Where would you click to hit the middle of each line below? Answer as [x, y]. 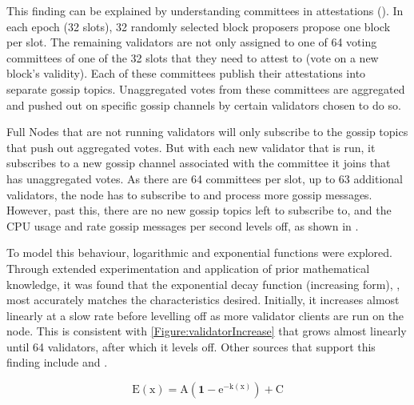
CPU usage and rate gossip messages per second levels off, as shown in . [183, 225]
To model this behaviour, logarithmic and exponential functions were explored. [199, 253]
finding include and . [57, 362]
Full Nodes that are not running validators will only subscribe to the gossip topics [207, 132]
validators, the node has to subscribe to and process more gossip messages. [189, 194]
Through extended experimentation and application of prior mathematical [188, 268]
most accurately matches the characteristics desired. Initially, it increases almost [203, 300]
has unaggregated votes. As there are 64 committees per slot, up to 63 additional [205, 178]
